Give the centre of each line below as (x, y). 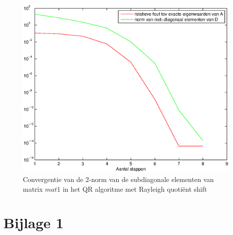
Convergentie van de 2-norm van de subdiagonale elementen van (118, 179)
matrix (33, 189)
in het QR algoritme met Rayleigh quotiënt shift (135, 189)
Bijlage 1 (34, 222)
